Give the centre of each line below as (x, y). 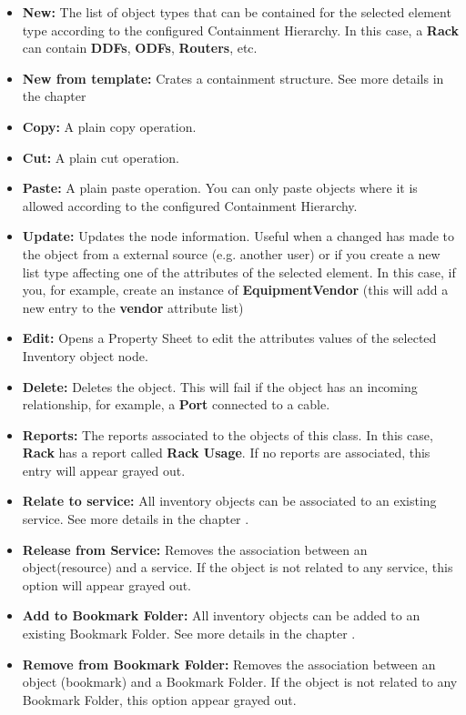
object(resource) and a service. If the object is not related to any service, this (238, 567)
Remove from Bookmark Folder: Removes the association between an (229, 664)
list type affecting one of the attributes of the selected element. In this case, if (239, 272)
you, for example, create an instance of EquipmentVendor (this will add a (235, 290)
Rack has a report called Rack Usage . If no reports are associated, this (226, 453)
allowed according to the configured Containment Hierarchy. (190, 205)
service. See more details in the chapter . (136, 519)
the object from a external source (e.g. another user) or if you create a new (231, 253)
